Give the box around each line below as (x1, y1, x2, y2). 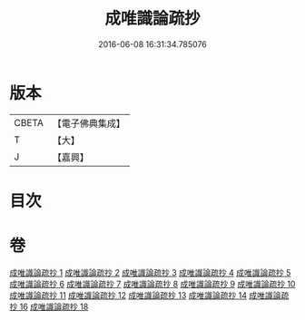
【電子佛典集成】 (52, 117, 125, 130)
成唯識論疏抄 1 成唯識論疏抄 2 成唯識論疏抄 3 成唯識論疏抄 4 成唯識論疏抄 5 (9, 267, 291, 277)
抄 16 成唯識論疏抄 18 (9, 301, 89, 312)
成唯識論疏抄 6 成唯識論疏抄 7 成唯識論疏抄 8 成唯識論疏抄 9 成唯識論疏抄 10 (9, 278, 296, 289)
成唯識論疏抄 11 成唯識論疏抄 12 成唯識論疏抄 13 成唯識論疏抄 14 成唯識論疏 (9, 289, 290, 300)
